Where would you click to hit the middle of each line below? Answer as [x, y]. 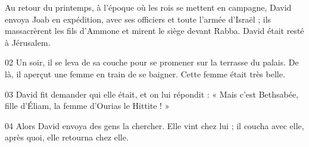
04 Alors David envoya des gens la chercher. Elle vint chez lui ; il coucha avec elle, [154, 125]
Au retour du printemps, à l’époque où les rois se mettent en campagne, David [148, 7]
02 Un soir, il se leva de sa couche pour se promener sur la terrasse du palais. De [152, 62]
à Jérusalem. [28, 42]
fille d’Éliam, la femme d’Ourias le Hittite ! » [87, 106]
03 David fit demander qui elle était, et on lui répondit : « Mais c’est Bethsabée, [152, 94]
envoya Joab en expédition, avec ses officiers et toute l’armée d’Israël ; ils [138, 19]
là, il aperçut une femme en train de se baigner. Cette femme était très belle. [145, 73]
